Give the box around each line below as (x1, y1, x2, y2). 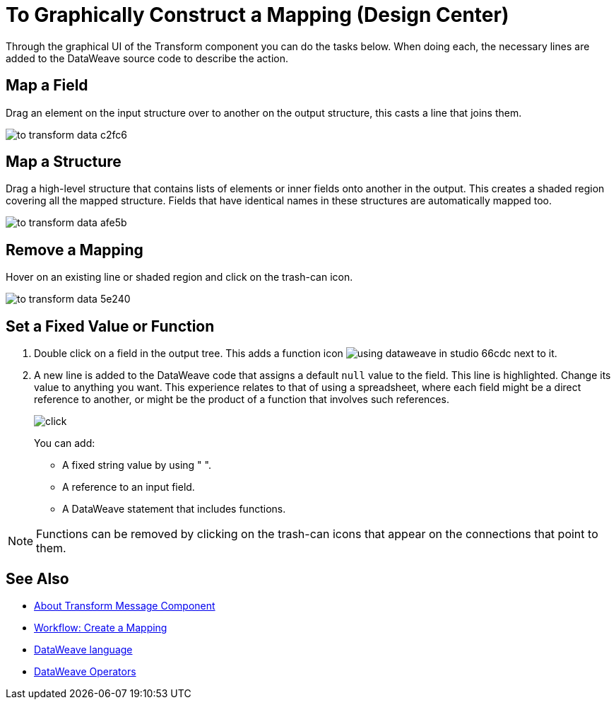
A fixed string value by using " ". (62, 459, 211, 472)
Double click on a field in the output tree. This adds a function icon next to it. (34, 347, 557, 360)
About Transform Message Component (34, 599, 215, 612)
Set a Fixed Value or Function (6, 317, 215, 335)
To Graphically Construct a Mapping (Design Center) (6, 3, 509, 27)
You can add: (34, 437, 95, 450)
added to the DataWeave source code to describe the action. (6, 52, 289, 64)
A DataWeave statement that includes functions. (62, 503, 286, 515)
